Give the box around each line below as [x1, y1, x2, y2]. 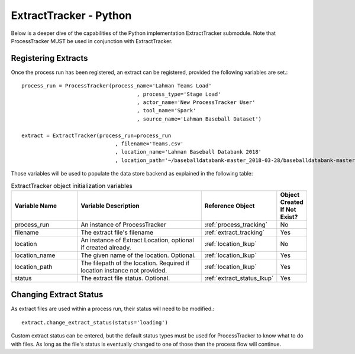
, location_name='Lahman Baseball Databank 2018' [114, 148, 262, 155]
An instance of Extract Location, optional [80, 236, 195, 244]
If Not [280, 205, 296, 213]
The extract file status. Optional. [80, 274, 170, 282]
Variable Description [80, 202, 140, 210]
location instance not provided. [80, 266, 167, 274]
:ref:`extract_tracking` [204, 228, 265, 236]
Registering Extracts [11, 53, 88, 63]
